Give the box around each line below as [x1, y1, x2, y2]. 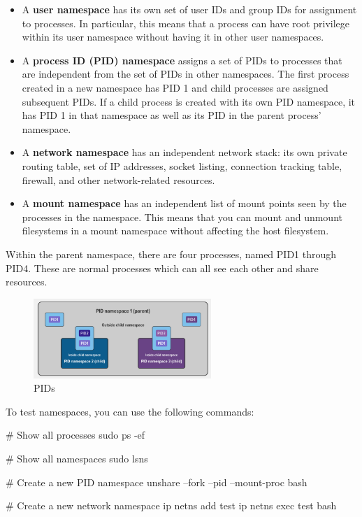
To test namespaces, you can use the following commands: [6, 404, 254, 418]
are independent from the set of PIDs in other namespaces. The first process [22, 66, 349, 81]
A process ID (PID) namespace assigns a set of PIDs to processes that [22, 52, 342, 67]
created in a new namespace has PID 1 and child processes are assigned [22, 80, 328, 94]
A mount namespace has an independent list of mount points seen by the [22, 196, 347, 211]
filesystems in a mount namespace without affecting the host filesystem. [22, 223, 329, 238]
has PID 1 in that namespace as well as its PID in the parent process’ [22, 108, 321, 122]
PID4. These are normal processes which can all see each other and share [6, 260, 319, 275]
